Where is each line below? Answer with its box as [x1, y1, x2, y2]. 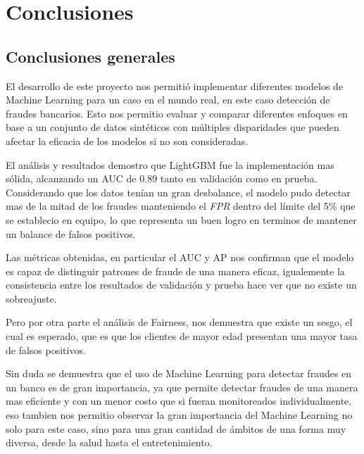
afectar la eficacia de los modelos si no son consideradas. [6, 133, 249, 148]
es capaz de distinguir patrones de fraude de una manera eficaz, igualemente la [6, 263, 345, 278]
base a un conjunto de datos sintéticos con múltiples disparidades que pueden [6, 120, 339, 134]
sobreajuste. [6, 291, 57, 305]
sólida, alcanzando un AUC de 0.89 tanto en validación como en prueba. [6, 171, 318, 186]
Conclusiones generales [6, 45, 175, 67]
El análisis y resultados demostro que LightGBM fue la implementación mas [6, 157, 334, 172]
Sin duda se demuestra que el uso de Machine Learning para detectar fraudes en [6, 366, 352, 381]
